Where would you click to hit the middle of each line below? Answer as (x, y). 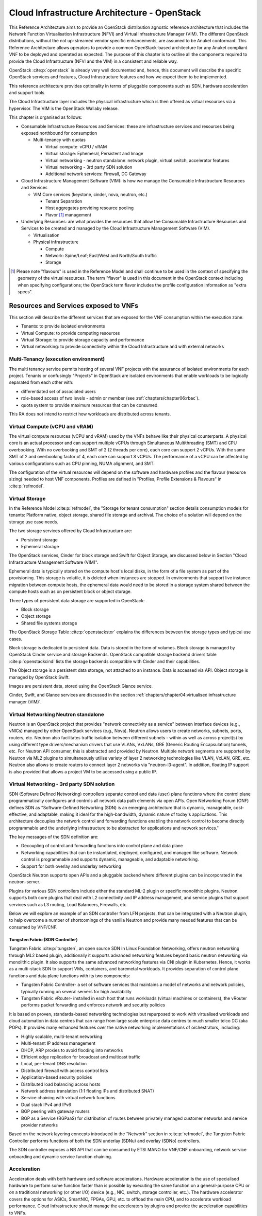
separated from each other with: (41, 382)
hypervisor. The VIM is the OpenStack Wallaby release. (64, 108)
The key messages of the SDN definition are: (54, 837)
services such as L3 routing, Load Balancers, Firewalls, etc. (68, 904)
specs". (25, 292)
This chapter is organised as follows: (46, 117)
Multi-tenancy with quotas (59, 140)
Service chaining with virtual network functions (68, 1098)
